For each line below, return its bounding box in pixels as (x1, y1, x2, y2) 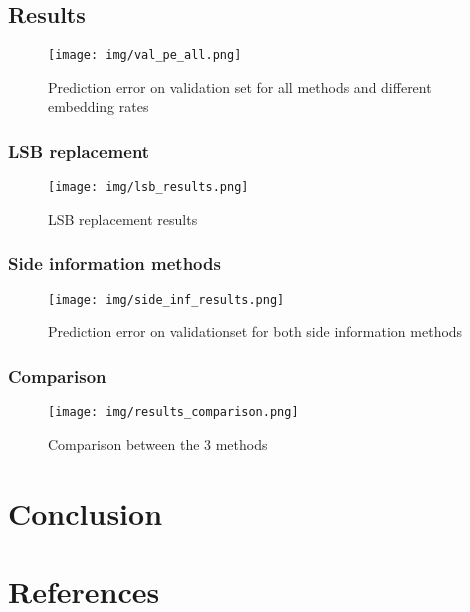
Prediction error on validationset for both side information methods (48, 321, 463, 342)
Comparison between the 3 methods (48, 433, 268, 454)
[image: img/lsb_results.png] (48, 180, 249, 195)
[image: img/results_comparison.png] (48, 405, 299, 420)
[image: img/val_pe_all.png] (48, 48, 242, 63)
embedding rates (48, 96, 149, 117)
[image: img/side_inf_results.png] (48, 292, 285, 307)
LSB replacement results (48, 208, 198, 229)
